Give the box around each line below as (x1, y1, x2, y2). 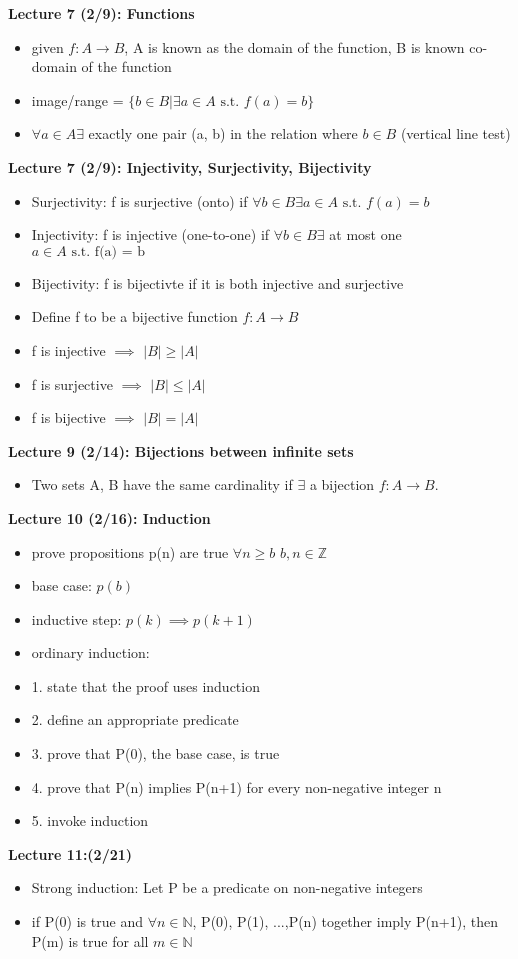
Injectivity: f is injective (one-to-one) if (31, 224, 270, 245)
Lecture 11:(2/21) (8, 843, 133, 864)
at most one (329, 224, 402, 245)
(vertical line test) (400, 123, 511, 144)
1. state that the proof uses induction (31, 675, 260, 696)
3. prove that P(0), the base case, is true (31, 743, 280, 764)
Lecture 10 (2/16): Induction (8, 507, 211, 528)
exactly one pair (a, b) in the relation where (88, 123, 358, 144)
